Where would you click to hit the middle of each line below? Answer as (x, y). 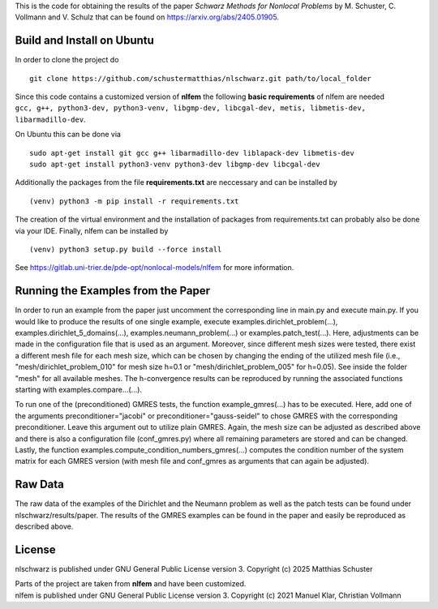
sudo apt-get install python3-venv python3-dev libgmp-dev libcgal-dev (175, 165)
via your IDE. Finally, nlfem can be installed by (92, 230)
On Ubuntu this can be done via (68, 135)
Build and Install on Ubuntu (84, 41)
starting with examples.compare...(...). (78, 390)
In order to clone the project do (67, 60)
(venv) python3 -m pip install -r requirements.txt (134, 201)
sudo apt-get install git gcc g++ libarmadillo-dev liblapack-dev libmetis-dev (192, 153)
